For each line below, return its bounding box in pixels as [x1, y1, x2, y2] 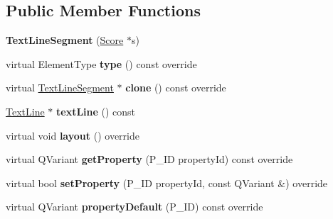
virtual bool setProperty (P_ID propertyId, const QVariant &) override [6, 175, 328, 190]
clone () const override [125, 80, 226, 95]
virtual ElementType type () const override [6, 56, 197, 71]
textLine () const [56, 103, 136, 118]
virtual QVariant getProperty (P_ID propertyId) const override [6, 152, 293, 167]
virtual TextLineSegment [6, 80, 114, 95]
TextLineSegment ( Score [6, 33, 124, 47]
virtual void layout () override [6, 128, 139, 142]
